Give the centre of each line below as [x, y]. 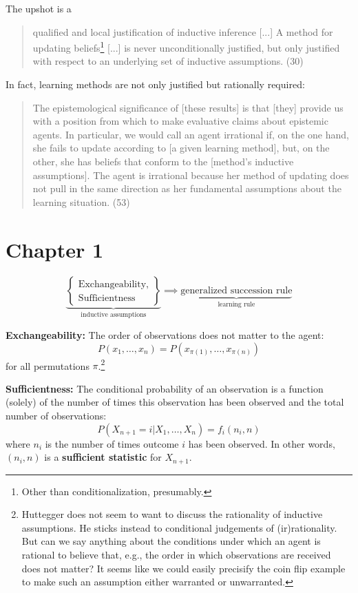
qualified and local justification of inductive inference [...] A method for [183, 31]
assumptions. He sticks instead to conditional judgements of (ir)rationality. [179, 527]
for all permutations [48, 365]
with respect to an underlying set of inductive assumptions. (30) [168, 61]
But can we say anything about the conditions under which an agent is [171, 541]
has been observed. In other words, [262, 443]
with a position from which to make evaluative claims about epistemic [180, 121]
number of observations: [56, 415]
